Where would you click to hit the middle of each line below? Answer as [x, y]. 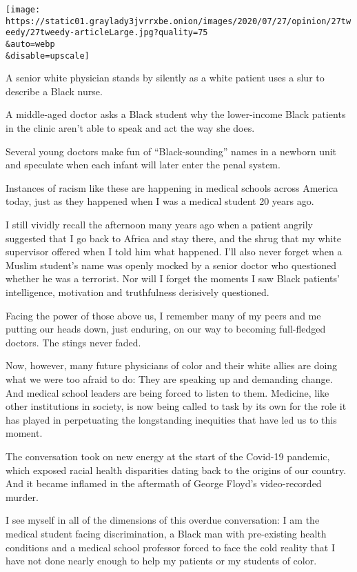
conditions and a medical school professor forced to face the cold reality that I [171, 547]
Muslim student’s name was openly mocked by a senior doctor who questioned [171, 265]
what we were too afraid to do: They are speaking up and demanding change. [169, 378]
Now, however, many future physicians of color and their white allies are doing [172, 365]
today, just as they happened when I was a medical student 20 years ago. [160, 201]
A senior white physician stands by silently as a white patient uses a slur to [165, 78]
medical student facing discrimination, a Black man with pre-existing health [166, 533]
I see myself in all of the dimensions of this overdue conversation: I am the [163, 520]
